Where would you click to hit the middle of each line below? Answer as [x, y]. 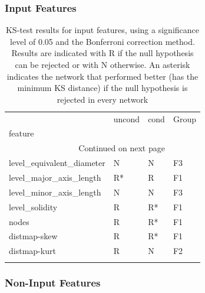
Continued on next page [122, 148]
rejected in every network [102, 99]
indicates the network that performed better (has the [102, 76]
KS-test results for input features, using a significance [102, 30]
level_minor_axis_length [55, 192]
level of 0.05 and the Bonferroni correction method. [102, 41]
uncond [127, 118]
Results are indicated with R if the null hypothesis [102, 53]
